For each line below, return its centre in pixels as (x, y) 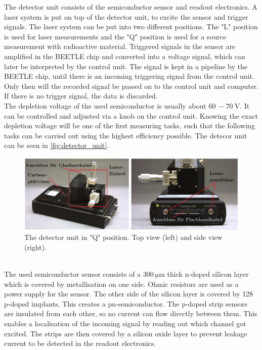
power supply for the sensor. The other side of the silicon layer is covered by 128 (129, 294)
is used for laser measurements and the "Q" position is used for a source (115, 36)
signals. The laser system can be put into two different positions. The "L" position (131, 27)
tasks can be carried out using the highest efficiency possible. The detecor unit (126, 135)
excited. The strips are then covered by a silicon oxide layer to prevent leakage (126, 333)
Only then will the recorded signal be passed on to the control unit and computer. (132, 86)
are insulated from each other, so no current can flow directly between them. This (131, 313)
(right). (36, 247)
